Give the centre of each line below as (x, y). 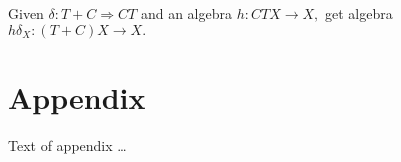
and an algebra (186, 13)
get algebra (358, 13)
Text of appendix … (67, 144)
